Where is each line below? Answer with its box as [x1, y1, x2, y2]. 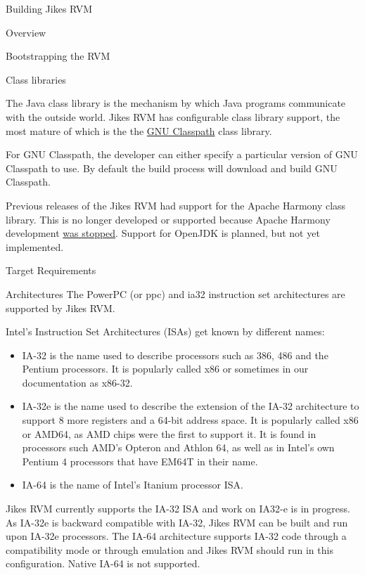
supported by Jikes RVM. [6, 300, 115, 315]
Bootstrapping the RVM [6, 49, 110, 63]
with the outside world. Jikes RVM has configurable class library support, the [6, 109, 340, 124]
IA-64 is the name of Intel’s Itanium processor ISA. [22, 477, 243, 492]
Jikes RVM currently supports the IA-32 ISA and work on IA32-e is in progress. [6, 501, 350, 516]
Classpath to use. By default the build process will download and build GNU [6, 160, 338, 175]
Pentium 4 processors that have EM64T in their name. [22, 453, 258, 468]
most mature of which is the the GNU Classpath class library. [6, 123, 272, 138]
